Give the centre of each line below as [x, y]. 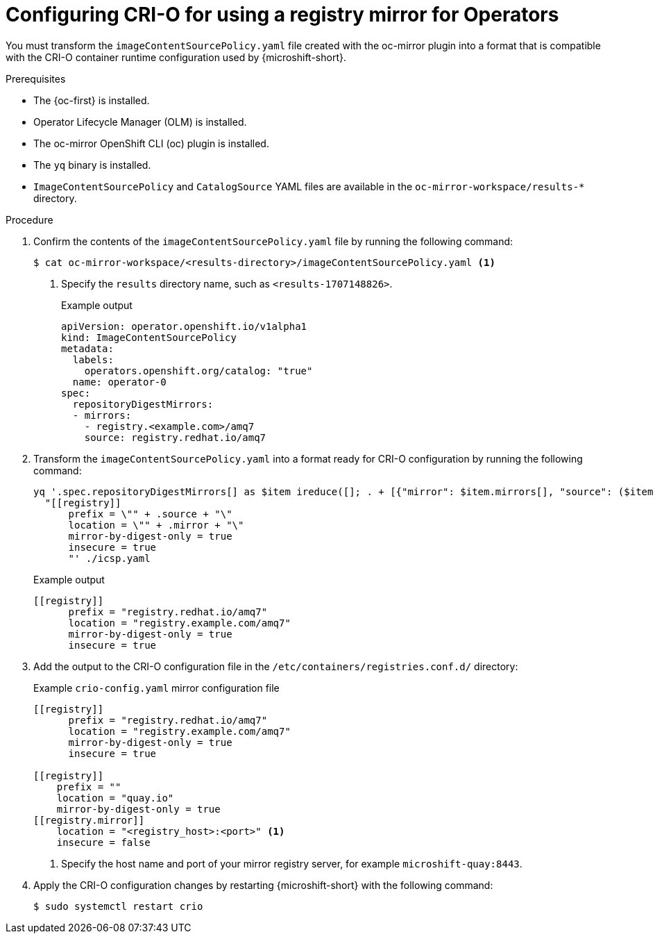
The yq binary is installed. [92, 165]
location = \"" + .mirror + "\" [156, 525]
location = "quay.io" [115, 798]
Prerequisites [36, 78]
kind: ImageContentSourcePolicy [149, 337]
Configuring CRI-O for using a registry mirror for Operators [282, 15]
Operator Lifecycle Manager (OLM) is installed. [140, 122]
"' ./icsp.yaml [109, 558]
